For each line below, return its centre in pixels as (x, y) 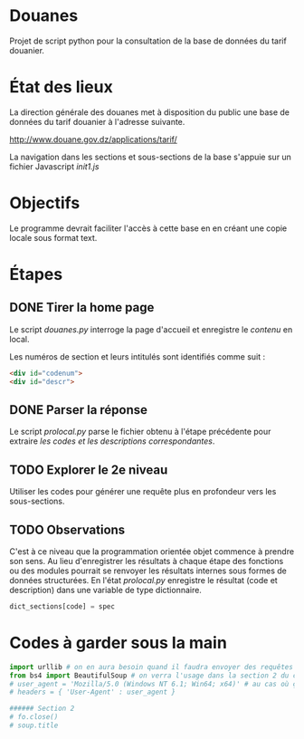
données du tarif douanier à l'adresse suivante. (97, 121)
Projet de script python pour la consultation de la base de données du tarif (148, 41)
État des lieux (61, 87)
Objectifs (45, 203)
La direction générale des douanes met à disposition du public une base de (149, 112)
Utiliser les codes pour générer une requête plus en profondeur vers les (143, 492)
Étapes (36, 274)
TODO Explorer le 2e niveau (89, 470)
